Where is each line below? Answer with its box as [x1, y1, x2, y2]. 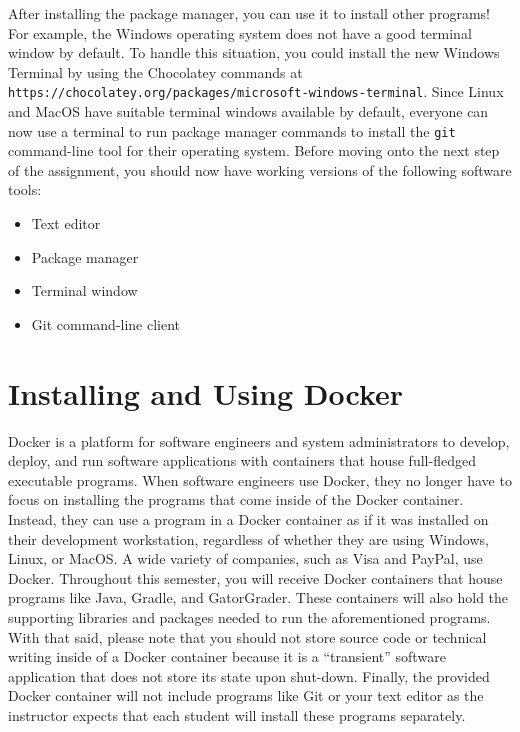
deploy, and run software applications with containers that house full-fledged [8, 450, 476, 471]
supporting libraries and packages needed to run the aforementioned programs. [8, 606, 491, 627]
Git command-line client [31, 313, 181, 334]
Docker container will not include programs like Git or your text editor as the [8, 685, 484, 706]
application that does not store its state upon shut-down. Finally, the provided [8, 665, 490, 686]
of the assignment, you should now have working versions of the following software [8, 159, 512, 180]
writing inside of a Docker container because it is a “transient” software [8, 646, 446, 667]
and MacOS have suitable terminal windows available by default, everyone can [8, 101, 489, 122]
